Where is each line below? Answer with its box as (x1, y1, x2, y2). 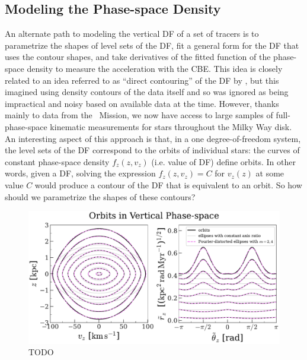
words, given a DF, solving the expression (5, 167, 156, 179)
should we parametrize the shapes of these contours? (5, 190, 196, 203)
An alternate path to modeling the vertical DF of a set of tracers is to (5, 27, 259, 40)
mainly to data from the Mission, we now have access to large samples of (5, 109, 273, 121)
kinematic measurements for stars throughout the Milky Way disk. (50, 120, 292, 132)
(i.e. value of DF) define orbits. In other (151, 155, 296, 168)
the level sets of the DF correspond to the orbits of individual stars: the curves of (5, 144, 300, 156)
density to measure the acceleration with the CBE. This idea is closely (27, 62, 283, 74)
